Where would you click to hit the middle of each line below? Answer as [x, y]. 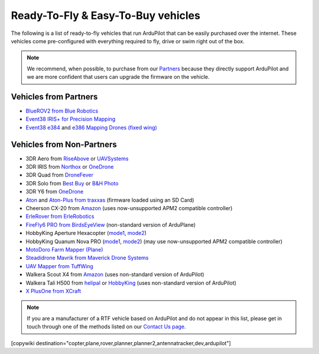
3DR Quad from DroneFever [60, 175]
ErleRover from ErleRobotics [60, 217]
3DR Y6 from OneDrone [55, 192]
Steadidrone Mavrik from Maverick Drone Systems [87, 258]
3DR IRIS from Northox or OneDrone [70, 167]
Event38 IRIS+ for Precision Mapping [71, 119]
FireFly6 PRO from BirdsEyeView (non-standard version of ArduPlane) [111, 224]
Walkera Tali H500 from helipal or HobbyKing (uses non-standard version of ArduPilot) [131, 283]
